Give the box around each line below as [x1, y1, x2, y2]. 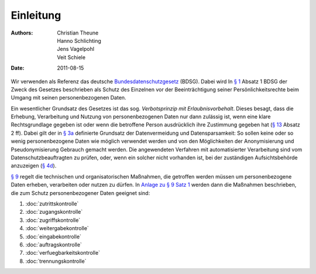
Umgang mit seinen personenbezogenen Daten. [11, 94, 126, 101]
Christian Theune [57, 29, 99, 36]
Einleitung [11, 9, 61, 22]
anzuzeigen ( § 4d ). [11, 162, 57, 169]
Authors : [11, 29, 33, 36]
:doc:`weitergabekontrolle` [25, 225, 89, 232]
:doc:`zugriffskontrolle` [25, 217, 81, 224]
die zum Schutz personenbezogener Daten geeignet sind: [11, 189, 150, 196]
